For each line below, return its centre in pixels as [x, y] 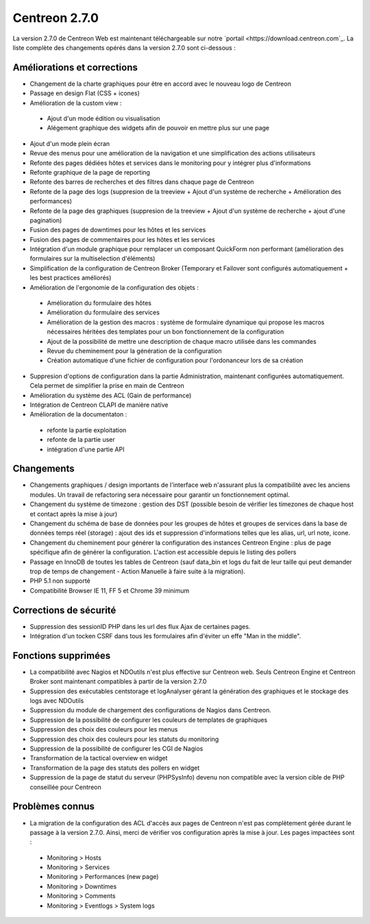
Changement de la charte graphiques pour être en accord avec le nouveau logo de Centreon [160, 84]
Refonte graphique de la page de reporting [90, 172]
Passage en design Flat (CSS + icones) [85, 93]
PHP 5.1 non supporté [60, 581]
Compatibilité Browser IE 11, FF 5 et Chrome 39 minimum [110, 590]
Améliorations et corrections [75, 67]
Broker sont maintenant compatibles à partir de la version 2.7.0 [118, 682]
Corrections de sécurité [64, 610]
